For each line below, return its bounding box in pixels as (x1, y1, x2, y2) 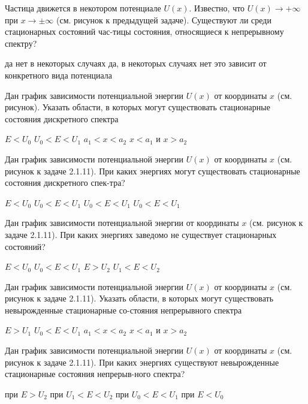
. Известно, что (189, 2, 245, 14)
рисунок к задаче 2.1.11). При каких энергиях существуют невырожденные (5, 355, 279, 368)
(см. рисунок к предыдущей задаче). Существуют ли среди (56, 13, 271, 26)
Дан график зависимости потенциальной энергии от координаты (5, 216, 239, 229)
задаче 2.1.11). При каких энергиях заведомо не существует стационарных (5, 228, 277, 240)
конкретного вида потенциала (5, 68, 113, 81)
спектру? (5, 37, 37, 49)
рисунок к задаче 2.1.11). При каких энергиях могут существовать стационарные (5, 164, 300, 177)
